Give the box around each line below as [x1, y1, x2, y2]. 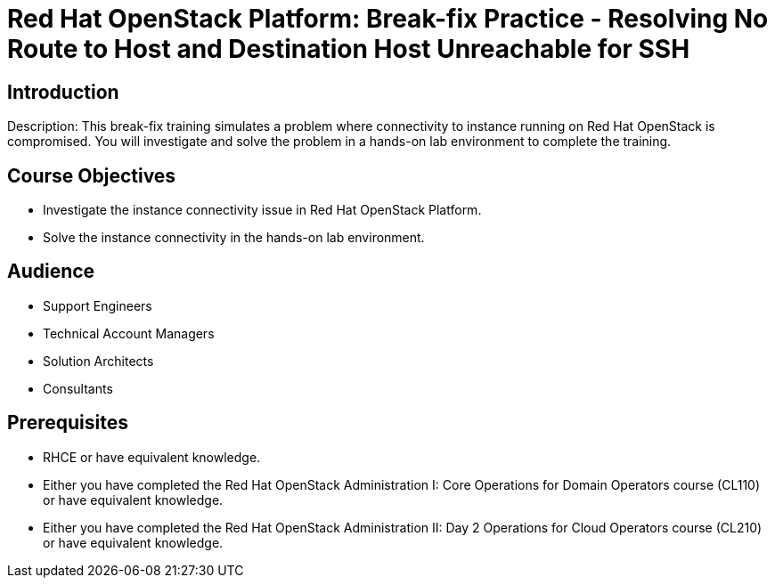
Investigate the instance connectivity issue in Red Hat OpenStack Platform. [43, 202, 482, 218]
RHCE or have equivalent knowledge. [43, 449, 261, 465]
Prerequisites [7, 411, 128, 435]
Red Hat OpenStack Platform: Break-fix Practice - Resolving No [7, 4, 769, 34]
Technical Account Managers [43, 325, 215, 341]
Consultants [43, 380, 113, 396]
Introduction [7, 80, 119, 103]
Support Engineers [43, 297, 152, 313]
